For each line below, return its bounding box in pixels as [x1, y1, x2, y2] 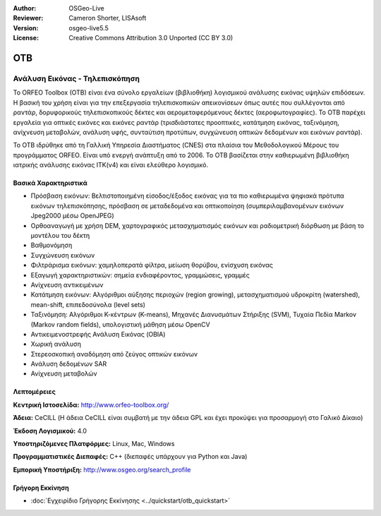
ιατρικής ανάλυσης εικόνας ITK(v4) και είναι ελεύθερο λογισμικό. [13, 161, 209, 169]
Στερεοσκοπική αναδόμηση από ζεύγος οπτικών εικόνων [30, 349, 198, 358]
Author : [13, 4, 37, 12]
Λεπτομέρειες [13, 388, 56, 396]
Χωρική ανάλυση [30, 340, 81, 349]
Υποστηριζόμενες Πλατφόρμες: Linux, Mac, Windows [13, 440, 175, 448]
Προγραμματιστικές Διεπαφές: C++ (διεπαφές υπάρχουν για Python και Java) [13, 452, 248, 461]
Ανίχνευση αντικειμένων [30, 280, 104, 289]
